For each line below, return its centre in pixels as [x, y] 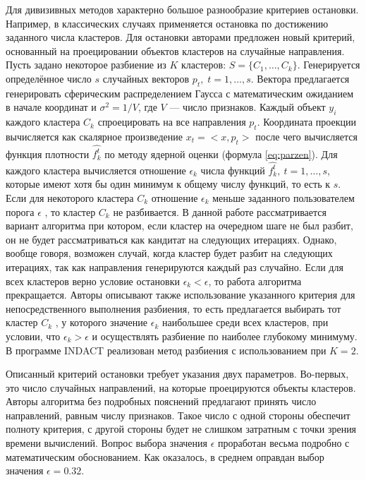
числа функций [233, 170]
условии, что [33, 336]
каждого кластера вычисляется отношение [96, 170]
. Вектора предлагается [300, 78]
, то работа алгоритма [255, 281]
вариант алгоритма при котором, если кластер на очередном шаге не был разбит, [179, 226]
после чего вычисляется [306, 136]
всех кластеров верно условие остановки [93, 281]
